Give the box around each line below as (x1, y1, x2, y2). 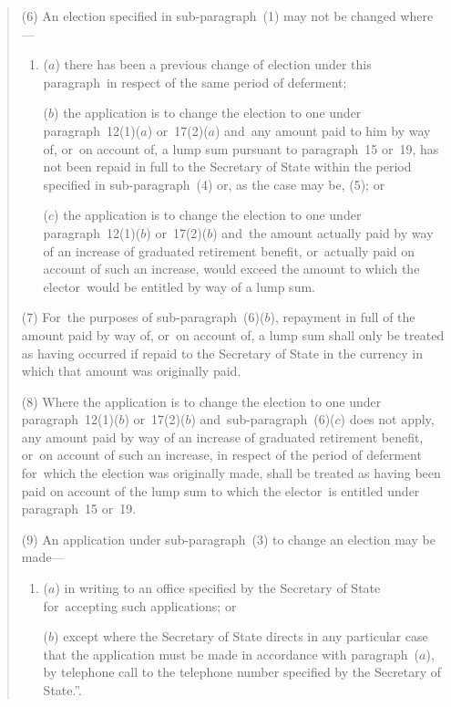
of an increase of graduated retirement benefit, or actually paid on (43, 241, 415, 260)
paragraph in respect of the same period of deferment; (43, 72, 347, 91)
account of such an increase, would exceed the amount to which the (43, 259, 420, 278)
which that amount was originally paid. (21, 361, 241, 380)
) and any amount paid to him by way (215, 120, 431, 140)
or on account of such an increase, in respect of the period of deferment (21, 445, 422, 464)
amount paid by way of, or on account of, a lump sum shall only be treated (21, 325, 445, 344)
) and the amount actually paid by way (212, 223, 434, 242)
